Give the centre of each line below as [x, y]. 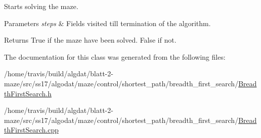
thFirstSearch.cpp [31, 130]
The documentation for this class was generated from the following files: [115, 56]
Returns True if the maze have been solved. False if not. [90, 40]
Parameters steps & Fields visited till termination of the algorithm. [107, 23]
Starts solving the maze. [41, 6]
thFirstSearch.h [28, 93]
